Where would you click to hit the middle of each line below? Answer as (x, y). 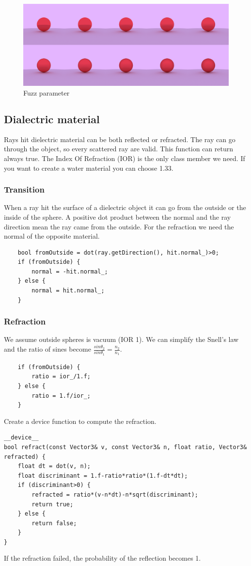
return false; (54, 523)
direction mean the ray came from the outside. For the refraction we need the (119, 226)
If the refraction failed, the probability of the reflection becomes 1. (102, 558)
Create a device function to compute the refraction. (80, 421)
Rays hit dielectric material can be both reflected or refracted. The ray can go (120, 139)
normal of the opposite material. (52, 236)
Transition (24, 189)
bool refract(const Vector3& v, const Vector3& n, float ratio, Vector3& (125, 447)
